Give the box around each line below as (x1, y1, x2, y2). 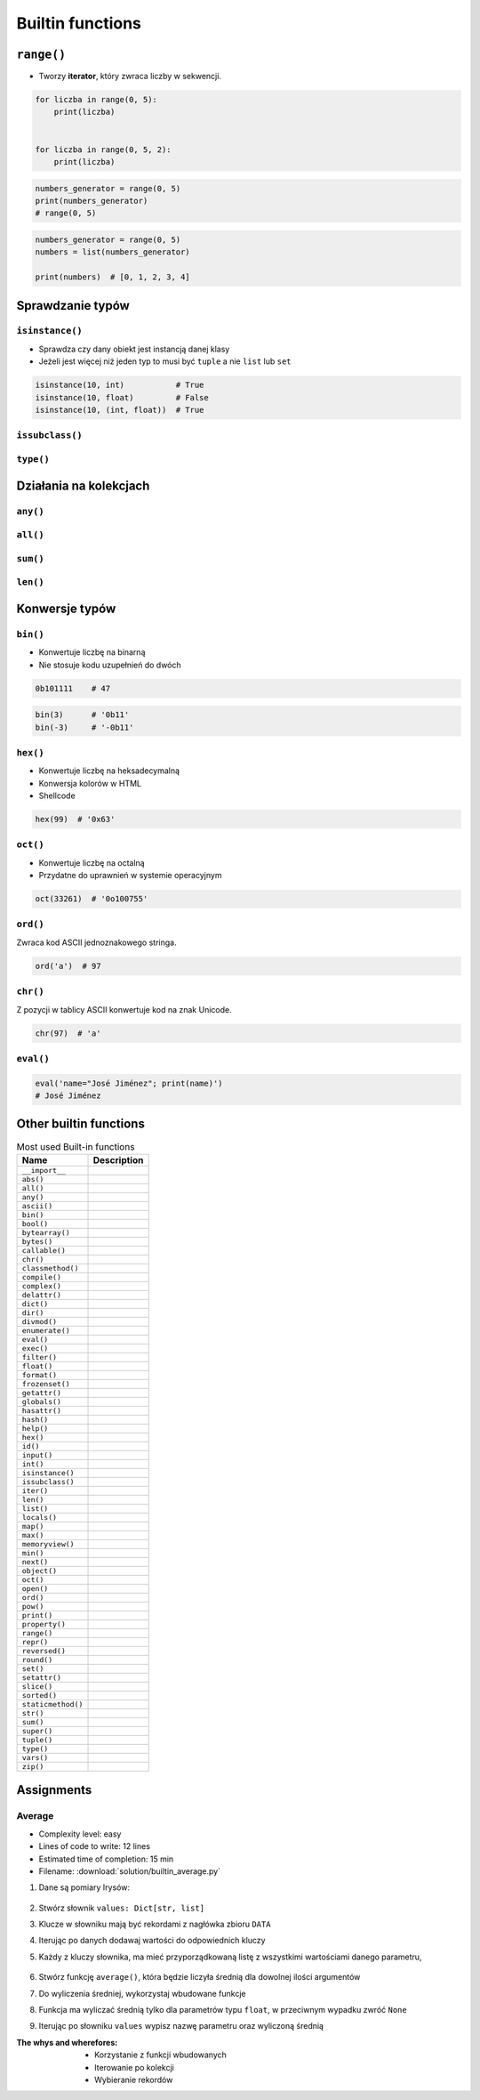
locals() (21, 1513, 58, 1522)
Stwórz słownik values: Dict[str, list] (38, 1902, 204, 1913)
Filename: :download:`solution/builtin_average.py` (38, 1865, 221, 1877)
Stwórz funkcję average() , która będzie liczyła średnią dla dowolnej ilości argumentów (38, 1972, 361, 1983)
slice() (21, 1682, 53, 1691)
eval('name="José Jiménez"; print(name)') (35, 1078, 223, 1088)
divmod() (21, 1317, 58, 1326)
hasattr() (21, 1406, 62, 1415)
